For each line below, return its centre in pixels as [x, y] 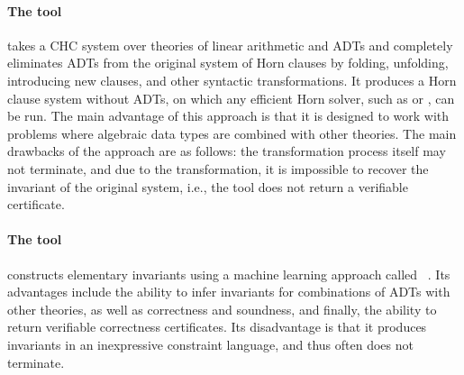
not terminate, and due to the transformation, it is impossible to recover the [218, 168]
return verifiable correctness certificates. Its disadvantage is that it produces [217, 327]
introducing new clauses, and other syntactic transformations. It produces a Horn [232, 80]
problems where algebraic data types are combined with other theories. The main [232, 133]
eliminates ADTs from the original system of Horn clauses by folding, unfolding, [228, 63]
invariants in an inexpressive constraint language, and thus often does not [210, 344]
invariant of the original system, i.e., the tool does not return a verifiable [208, 186]
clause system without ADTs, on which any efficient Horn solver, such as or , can [231, 98]
